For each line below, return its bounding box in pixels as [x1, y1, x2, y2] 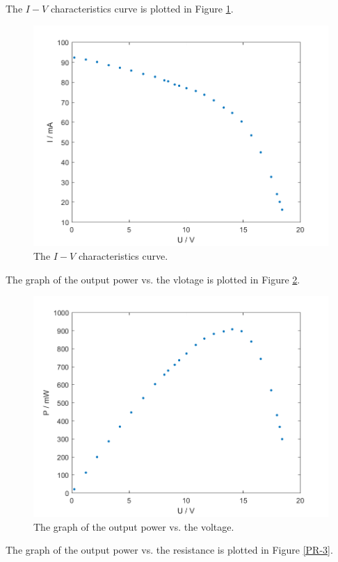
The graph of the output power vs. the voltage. [33, 519, 234, 534]
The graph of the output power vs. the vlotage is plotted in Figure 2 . [6, 272, 300, 286]
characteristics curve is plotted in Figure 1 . [50, 1, 234, 15]
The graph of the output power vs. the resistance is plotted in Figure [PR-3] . [6, 543, 333, 557]
